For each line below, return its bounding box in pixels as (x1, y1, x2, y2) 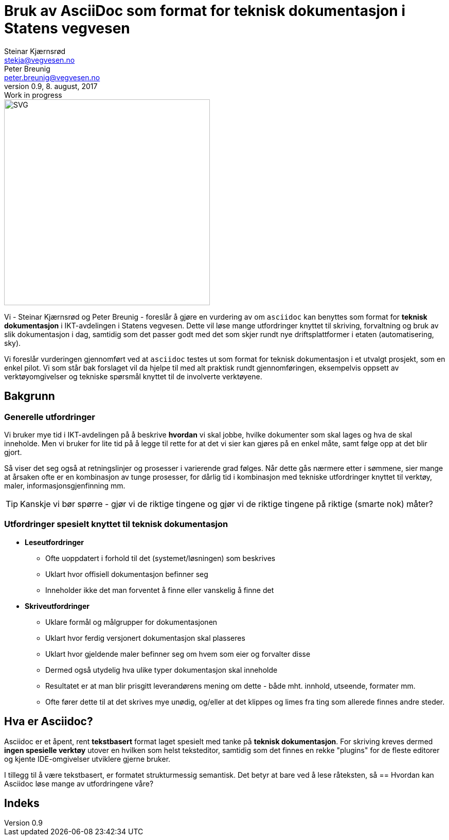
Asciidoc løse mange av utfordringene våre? (4, 779, 154, 788)
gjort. (4, 447, 22, 457)
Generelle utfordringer (4, 411, 95, 422)
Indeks (4, 796, 40, 810)
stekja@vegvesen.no (4, 55, 75, 64)
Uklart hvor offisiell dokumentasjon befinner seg (45, 569, 208, 579)
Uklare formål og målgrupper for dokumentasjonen (45, 617, 218, 626)
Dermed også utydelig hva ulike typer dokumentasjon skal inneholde (45, 665, 278, 674)
